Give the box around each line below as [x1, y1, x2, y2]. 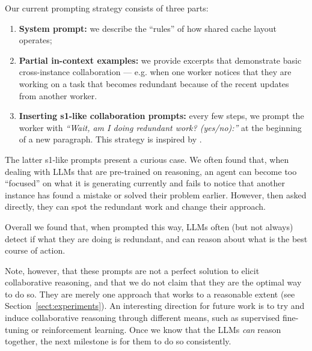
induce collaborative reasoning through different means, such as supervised [5, 311, 280, 324]
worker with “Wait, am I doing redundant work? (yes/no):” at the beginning [19, 121, 302, 133]
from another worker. [19, 89, 97, 102]
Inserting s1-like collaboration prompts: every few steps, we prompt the [19, 109, 304, 122]
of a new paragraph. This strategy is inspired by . [19, 133, 202, 145]
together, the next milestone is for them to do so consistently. [5, 335, 231, 347]
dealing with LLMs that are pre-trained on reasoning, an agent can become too [5, 165, 297, 177]
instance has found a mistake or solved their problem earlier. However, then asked [5, 188, 307, 201]
